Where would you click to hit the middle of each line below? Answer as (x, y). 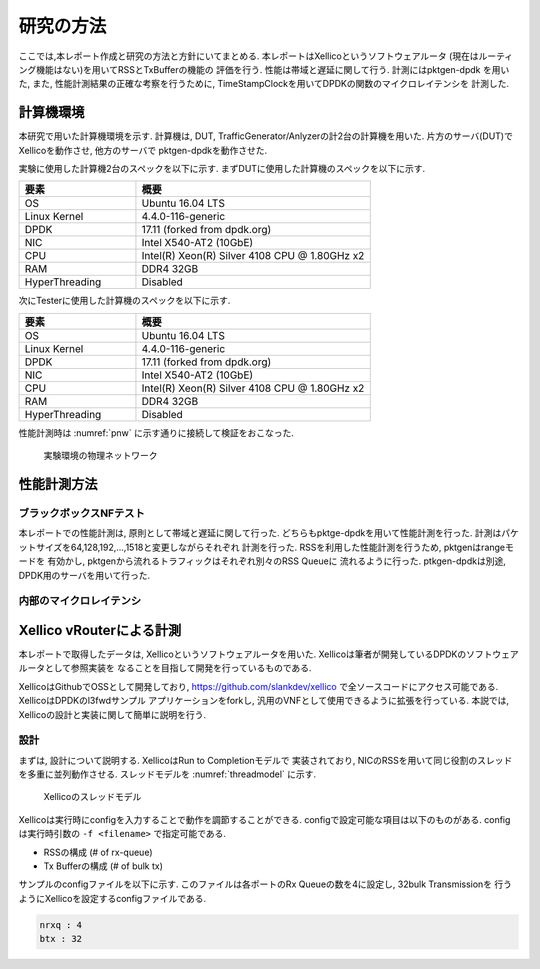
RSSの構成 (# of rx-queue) (98, 852)
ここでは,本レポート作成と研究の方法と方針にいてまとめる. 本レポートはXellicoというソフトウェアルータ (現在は (248, 56)
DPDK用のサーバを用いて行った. (84, 575)
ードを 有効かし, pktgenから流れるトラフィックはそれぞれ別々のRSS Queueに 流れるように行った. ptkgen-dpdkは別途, (262, 561)
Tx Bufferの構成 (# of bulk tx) (103, 866)
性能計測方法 (58, 484)
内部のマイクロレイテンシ (80, 601)
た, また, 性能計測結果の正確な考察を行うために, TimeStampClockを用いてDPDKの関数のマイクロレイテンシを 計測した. (264, 84)
